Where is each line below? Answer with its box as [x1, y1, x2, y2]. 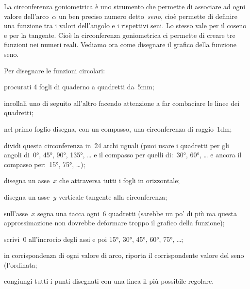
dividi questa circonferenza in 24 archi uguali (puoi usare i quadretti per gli [4, 140, 230, 150]
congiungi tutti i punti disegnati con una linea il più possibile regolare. [4, 276, 214, 286]
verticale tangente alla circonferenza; [58, 191, 167, 202]
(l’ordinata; [4, 259, 37, 270]
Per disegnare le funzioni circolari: [4, 65, 105, 75]
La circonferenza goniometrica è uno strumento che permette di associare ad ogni [4, 1, 246, 11]
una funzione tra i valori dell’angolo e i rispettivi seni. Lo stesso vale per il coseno [4, 20, 247, 31]
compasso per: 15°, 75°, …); [4, 159, 85, 169]
